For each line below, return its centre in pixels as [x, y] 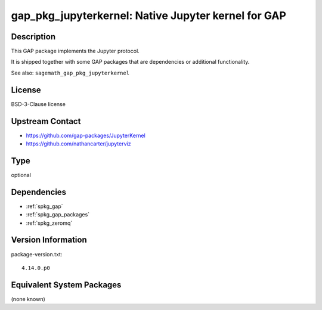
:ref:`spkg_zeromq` [49, 223]
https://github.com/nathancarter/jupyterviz [78, 144]
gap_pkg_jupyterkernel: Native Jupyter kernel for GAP [148, 15]
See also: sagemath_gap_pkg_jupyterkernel [70, 73]
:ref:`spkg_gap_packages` [58, 215]
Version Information [49, 240]
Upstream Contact [46, 121]
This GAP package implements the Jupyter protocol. [75, 51]
